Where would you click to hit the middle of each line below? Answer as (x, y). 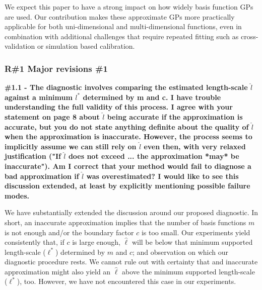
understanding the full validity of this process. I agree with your (119, 107)
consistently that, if (35, 242)
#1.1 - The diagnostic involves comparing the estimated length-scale (126, 87)
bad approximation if (42, 176)
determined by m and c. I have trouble (152, 97)
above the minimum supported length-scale (188, 271)
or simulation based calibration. (86, 46)
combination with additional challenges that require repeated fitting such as (122, 36)
